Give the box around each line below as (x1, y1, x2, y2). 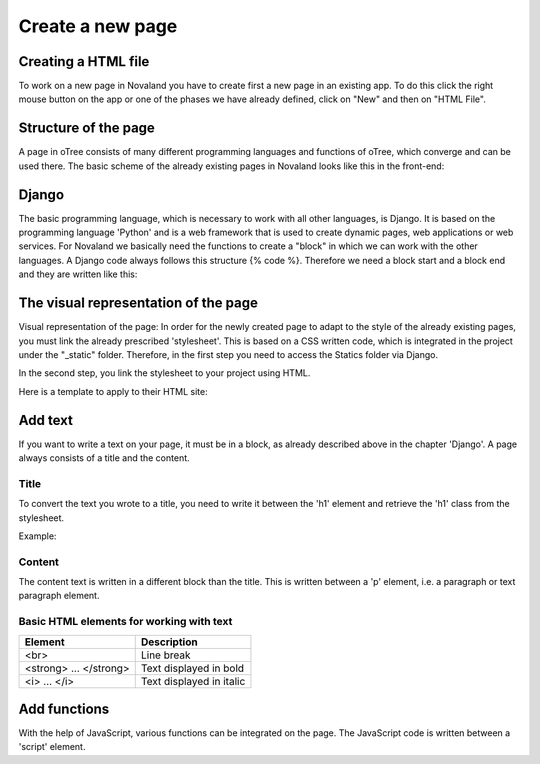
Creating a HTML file (18, 53, 150, 70)
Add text (18, 411, 74, 429)
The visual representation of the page (18, 295, 259, 312)
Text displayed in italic (140, 674, 246, 688)
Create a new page (18, 15, 178, 37)
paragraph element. (18, 590, 100, 602)
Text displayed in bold (140, 661, 245, 675)
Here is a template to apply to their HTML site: (18, 385, 209, 397)
